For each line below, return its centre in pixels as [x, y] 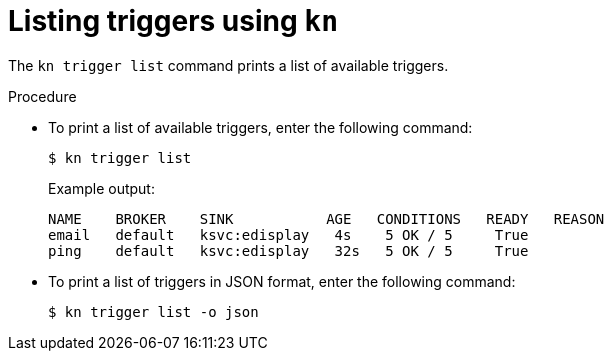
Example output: [101, 188]
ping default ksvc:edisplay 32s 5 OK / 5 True [288, 250]
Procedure [42, 96]
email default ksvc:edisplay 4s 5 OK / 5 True [288, 234]
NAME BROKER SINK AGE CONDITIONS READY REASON [326, 218]
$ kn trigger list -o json [153, 311]
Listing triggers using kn [173, 21]
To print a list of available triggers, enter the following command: [260, 127]
